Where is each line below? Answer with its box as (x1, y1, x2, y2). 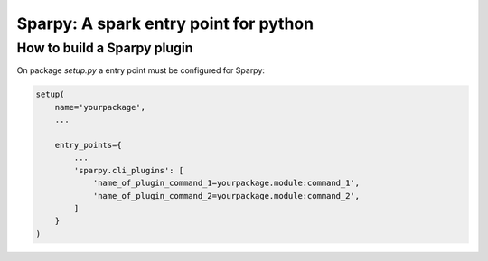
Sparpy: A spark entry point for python (16, 14, 314, 33)
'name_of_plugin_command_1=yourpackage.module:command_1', (92, 178, 361, 189)
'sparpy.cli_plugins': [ (73, 165, 184, 175)
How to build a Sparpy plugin (16, 40, 193, 56)
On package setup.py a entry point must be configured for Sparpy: (16, 65, 266, 76)
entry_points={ (54, 140, 122, 150)
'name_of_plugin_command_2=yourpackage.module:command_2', (92, 191, 361, 200)
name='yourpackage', (54, 102, 146, 112)
